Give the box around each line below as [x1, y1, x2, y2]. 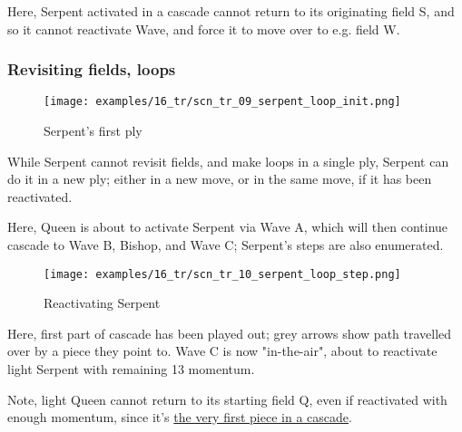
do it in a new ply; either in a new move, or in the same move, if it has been [7, 169, 432, 188]
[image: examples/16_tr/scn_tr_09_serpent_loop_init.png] [44, 95, 401, 109]
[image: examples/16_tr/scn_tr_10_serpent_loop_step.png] [44, 267, 401, 281]
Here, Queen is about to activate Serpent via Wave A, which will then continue [7, 217, 448, 236]
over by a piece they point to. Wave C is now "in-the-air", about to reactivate [7, 341, 437, 360]
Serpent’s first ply [44, 121, 143, 140]
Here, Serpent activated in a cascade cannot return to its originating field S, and [7, 2, 455, 20]
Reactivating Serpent [44, 293, 161, 312]
